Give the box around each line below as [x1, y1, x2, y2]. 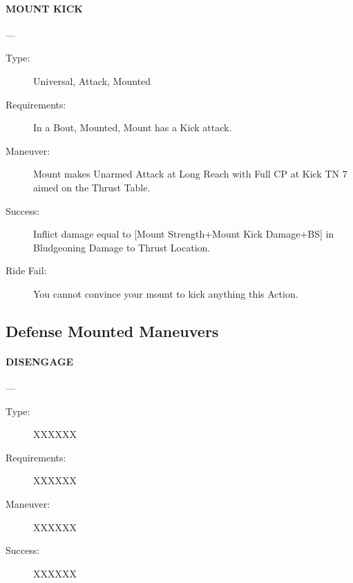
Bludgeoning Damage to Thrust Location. [33, 240, 211, 254]
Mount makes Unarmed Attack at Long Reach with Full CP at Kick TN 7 [33, 166, 347, 181]
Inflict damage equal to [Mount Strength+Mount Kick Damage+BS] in [33, 227, 334, 241]
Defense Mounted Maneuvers [6, 320, 219, 341]
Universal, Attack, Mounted [33, 73, 151, 88]
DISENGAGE [6, 354, 74, 368]
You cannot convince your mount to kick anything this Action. [33, 286, 298, 300]
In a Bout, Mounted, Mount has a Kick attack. [33, 120, 232, 135]
